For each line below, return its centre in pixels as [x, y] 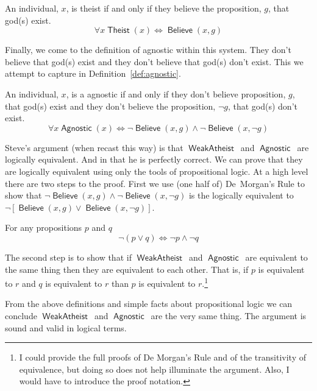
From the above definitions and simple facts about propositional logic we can [149, 304]
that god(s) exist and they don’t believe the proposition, [110, 106]
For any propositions [44, 227]
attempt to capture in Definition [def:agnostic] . [93, 73]
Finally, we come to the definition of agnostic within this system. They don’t [148, 50]
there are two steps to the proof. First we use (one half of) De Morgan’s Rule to [155, 183]
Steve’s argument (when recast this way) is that [94, 147]
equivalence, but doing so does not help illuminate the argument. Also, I [154, 369]
